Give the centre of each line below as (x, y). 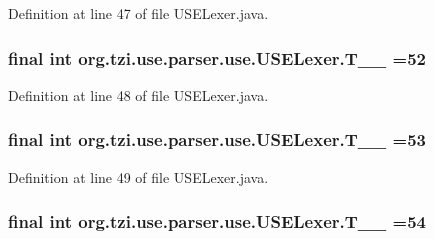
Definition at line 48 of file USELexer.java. (138, 94)
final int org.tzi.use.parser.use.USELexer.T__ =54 (217, 221)
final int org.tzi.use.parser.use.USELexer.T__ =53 (217, 139)
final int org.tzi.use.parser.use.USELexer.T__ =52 (217, 57)
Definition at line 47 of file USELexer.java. (138, 13)
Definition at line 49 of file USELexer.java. (138, 176)
